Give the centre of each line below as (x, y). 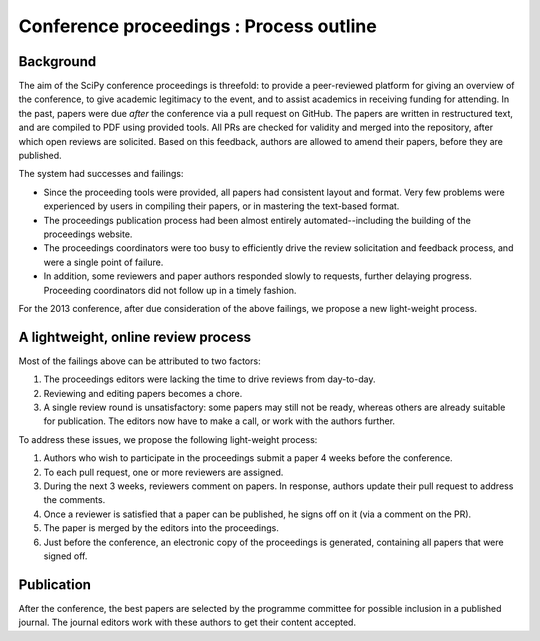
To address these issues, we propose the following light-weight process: (168, 439)
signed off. (65, 556)
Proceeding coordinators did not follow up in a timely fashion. (170, 290)
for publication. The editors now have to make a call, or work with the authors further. (219, 421)
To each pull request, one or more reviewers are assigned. (163, 472)
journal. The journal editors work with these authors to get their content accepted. (187, 622)
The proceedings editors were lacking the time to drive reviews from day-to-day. (209, 379)
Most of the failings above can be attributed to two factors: (139, 361)
